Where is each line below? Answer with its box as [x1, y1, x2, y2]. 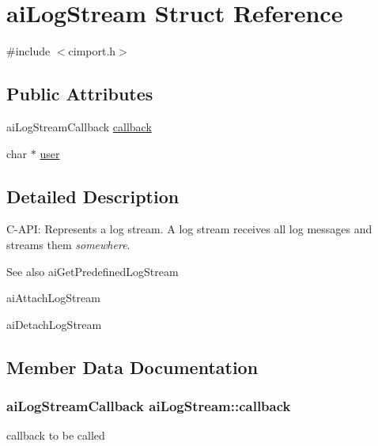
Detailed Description [6, 183, 180, 208]
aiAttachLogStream [6, 289, 100, 306]
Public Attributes [6, 81, 153, 106]
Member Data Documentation [6, 354, 259, 379]
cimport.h [68, 43, 116, 59]
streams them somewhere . [6, 236, 130, 252]
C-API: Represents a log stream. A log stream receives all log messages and [6, 221, 372, 237]
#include [6, 43, 51, 59]
